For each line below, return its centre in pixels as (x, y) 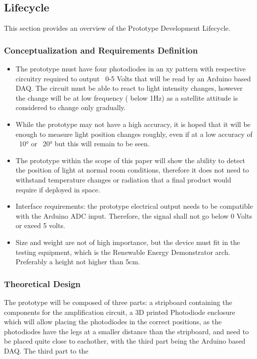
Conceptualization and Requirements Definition (101, 50)
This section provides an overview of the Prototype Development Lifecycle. (117, 28)
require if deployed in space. (58, 189)
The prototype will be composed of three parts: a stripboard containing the (118, 302)
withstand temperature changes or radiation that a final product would (123, 179)
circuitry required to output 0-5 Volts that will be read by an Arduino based (133, 78)
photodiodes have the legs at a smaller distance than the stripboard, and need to (127, 331)
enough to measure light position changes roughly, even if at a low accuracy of (134, 134)
